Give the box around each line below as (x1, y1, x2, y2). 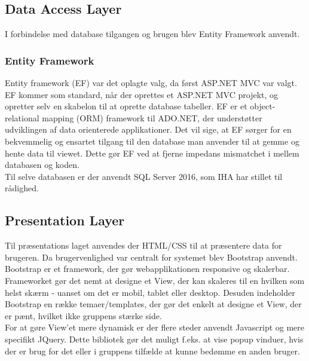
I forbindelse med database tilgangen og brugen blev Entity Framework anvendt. (5, 27, 300, 40)
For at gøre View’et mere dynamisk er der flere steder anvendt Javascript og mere (5, 321, 305, 334)
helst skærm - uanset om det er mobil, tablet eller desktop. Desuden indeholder (5, 286, 295, 298)
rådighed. (5, 182, 39, 194)
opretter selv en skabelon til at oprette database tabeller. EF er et (5, 100, 247, 112)
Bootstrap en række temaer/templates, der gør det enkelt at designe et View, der (5, 298, 302, 310)
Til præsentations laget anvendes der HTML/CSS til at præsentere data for (5, 239, 282, 252)
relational (5, 111, 39, 124)
